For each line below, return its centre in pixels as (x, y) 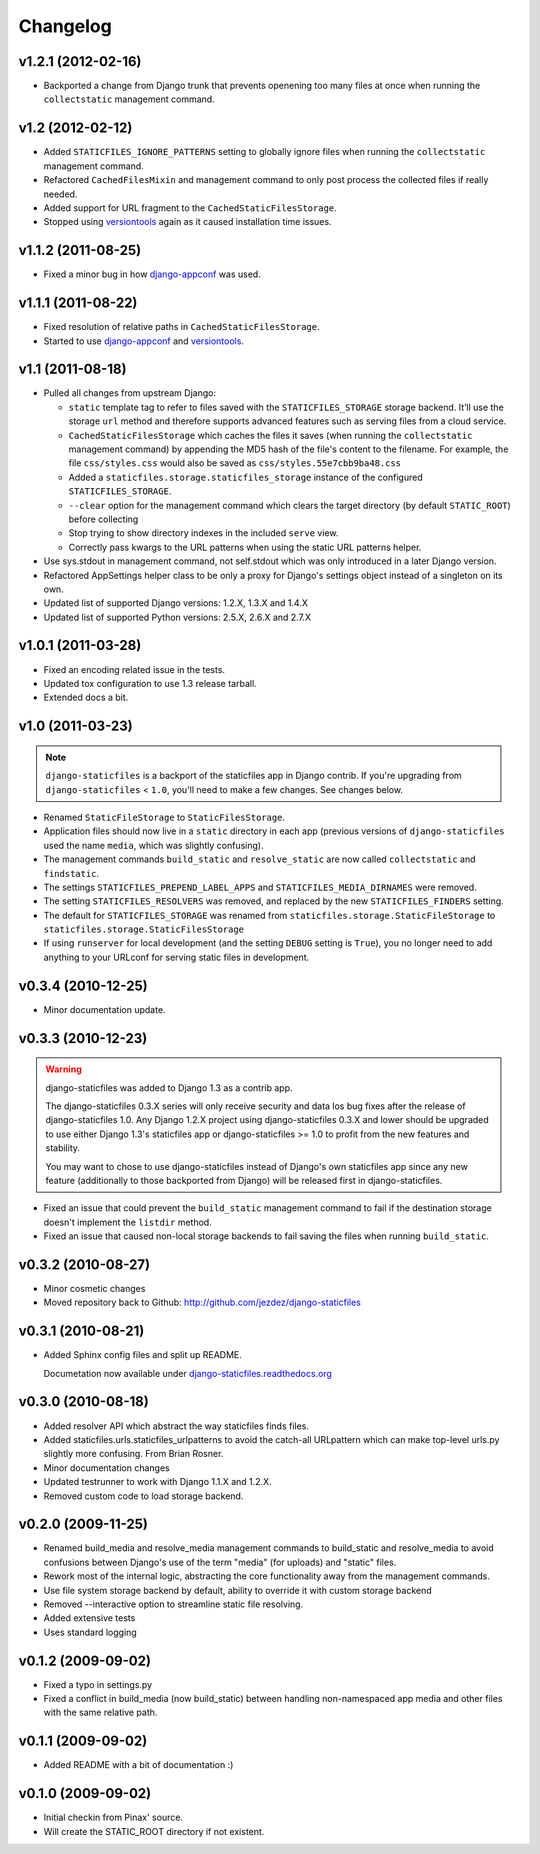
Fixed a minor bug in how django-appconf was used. (152, 274)
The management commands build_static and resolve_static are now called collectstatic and (259, 859)
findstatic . (71, 873)
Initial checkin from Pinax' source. (113, 1817)
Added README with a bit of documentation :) (138, 1765)
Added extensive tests (89, 1618)
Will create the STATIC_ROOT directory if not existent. (154, 1831)
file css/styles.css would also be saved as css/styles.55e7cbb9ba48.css (235, 463)
